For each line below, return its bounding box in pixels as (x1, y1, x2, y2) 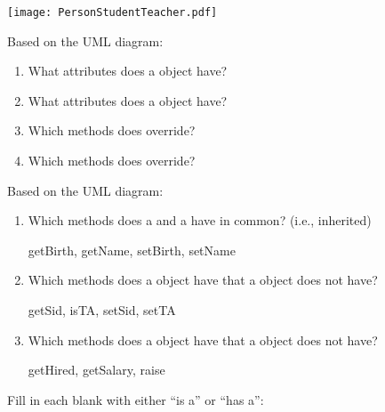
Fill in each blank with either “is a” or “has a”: (7, 390, 264, 408)
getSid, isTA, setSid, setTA (28, 301, 176, 319)
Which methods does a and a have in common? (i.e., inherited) (28, 211, 372, 230)
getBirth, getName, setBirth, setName (28, 240, 236, 259)
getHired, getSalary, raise (28, 360, 165, 379)
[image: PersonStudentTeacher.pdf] (7, 6, 218, 19)
